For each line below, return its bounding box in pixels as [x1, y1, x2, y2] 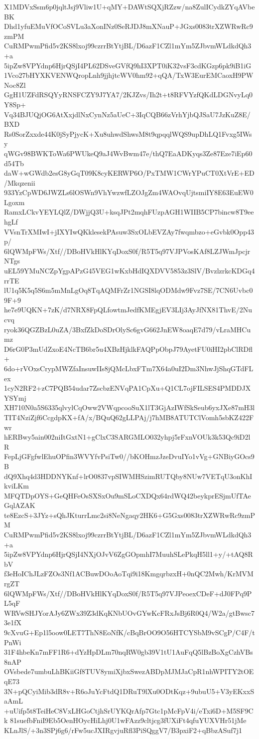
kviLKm [4, 481, 29, 491]
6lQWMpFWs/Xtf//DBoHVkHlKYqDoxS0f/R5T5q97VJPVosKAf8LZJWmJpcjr [4, 246, 251, 256]
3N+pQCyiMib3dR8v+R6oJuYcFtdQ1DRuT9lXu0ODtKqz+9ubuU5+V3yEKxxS [4, 686, 255, 696]
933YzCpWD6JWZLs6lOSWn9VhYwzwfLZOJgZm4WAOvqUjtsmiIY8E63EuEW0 [4, 187, 254, 198]
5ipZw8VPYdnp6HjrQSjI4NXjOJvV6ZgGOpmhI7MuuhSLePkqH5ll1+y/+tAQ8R [4, 549, 253, 559]
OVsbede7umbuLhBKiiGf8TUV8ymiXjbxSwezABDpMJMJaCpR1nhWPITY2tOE [4, 666, 254, 677]
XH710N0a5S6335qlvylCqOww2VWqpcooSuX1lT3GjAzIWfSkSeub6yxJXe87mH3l [4, 402, 255, 413]
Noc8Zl [4, 79, 26, 90]
